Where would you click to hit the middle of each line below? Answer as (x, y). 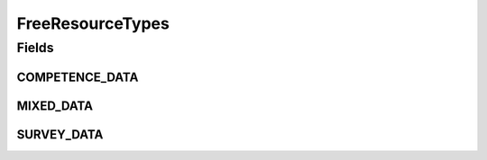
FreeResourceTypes (93, 23)
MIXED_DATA (55, 106)
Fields (35, 48)
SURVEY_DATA (60, 134)
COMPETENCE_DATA (78, 77)
